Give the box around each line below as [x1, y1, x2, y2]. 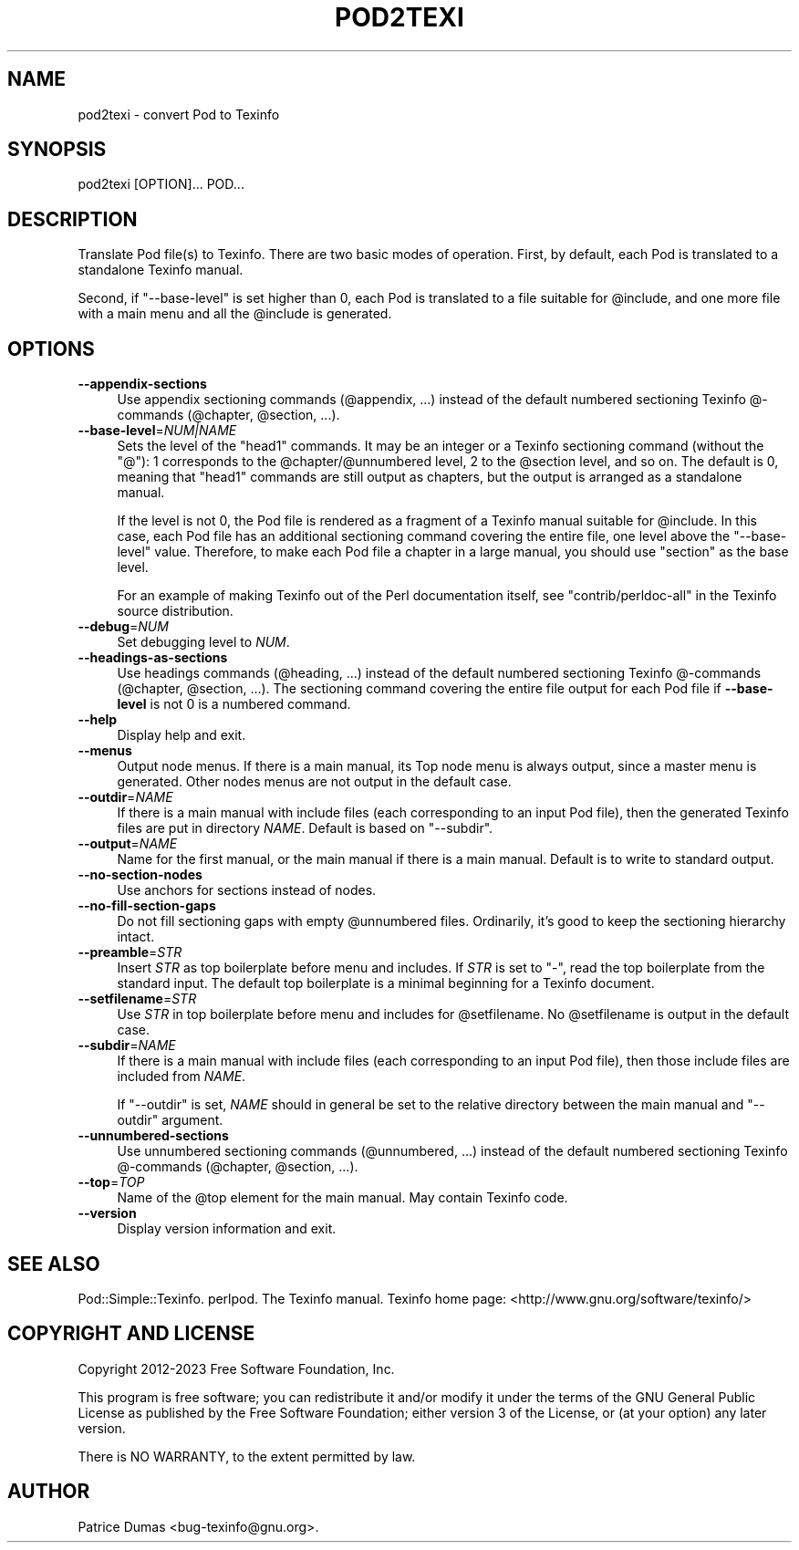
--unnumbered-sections [78, 1128, 229, 1144]
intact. [117, 929, 155, 945]
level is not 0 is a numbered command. [117, 696, 351, 713]
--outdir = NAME [78, 789, 173, 806]
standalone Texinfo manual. [78, 262, 244, 278]
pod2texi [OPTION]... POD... [78, 176, 244, 192]
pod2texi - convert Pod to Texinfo [78, 106, 280, 122]
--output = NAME [78, 836, 178, 852]
